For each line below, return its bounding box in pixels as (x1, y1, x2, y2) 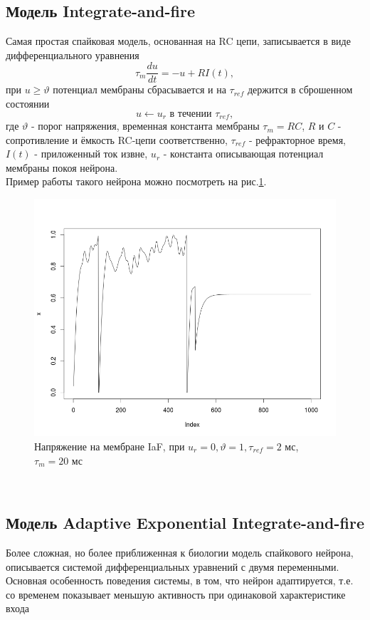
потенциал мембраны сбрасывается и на (53, 82, 226, 97)
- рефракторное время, (248, 132, 346, 147)
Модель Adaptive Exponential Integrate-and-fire (6, 512, 365, 534)
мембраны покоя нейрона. (6, 160, 118, 175)
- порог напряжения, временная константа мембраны (31, 118, 260, 133)
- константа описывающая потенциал (163, 146, 324, 161)
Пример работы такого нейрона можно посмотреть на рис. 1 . (6, 174, 267, 189)
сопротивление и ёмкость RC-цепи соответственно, (6, 132, 228, 147)
